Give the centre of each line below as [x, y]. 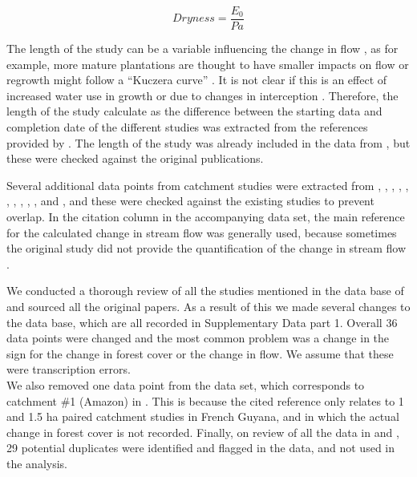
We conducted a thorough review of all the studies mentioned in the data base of [205, 291]
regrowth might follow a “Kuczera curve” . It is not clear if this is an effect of [197, 80]
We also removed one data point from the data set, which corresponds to [186, 384]
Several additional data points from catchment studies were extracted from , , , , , [208, 185]
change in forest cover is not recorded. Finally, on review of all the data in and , [203, 432]
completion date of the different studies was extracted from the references [187, 127]
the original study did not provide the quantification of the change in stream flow [206, 248]
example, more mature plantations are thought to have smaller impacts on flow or [208, 64]
